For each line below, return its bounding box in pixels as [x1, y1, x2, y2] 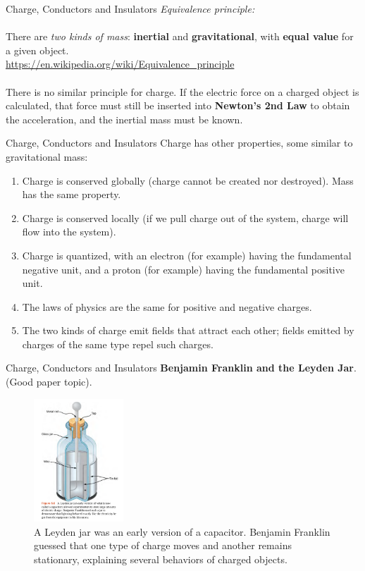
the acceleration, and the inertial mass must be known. [6, 111, 243, 126]
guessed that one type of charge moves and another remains [34, 538, 292, 553]
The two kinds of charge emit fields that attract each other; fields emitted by [22, 323, 354, 338]
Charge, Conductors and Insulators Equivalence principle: [6, 1, 255, 16]
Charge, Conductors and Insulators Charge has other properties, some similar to [6, 135, 353, 150]
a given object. [6, 42, 69, 57]
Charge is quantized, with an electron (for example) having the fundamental [22, 247, 352, 262]
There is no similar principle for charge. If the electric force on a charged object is [6, 84, 359, 99]
